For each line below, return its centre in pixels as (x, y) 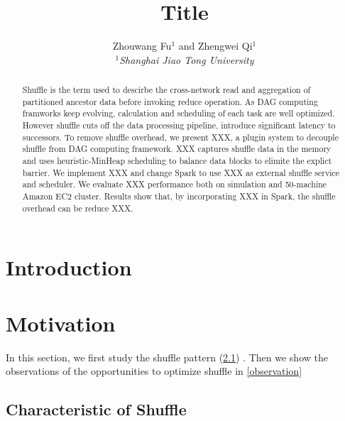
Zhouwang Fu (142, 46)
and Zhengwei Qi (215, 46)
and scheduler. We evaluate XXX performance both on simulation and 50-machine (175, 184)
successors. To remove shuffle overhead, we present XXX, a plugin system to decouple (180, 137)
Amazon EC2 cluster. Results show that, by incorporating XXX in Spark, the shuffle (179, 196)
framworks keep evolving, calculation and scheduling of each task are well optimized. (179, 113)
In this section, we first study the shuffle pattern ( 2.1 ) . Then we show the (167, 357)
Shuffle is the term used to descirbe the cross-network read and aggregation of (166, 90)
